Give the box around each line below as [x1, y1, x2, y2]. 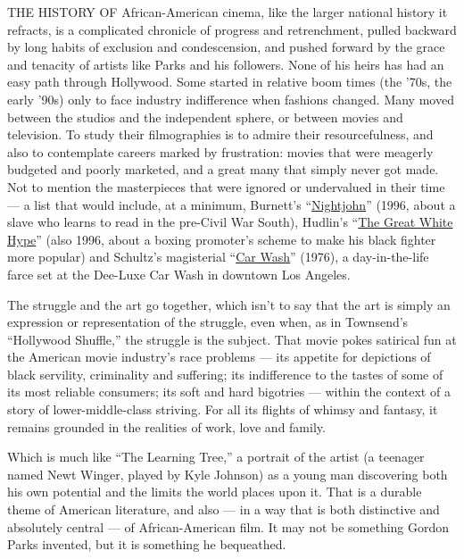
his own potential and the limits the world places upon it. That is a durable [7, 482, 422, 501]
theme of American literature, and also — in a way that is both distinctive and [7, 500, 440, 519]
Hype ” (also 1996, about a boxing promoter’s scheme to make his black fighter [7, 229, 436, 248]
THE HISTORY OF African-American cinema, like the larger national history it [7, 3, 448, 21]
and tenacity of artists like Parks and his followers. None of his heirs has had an [7, 54, 444, 73]
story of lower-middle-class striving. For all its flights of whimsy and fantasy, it [7, 400, 438, 419]
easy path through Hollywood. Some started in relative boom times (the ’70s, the [7, 72, 452, 91]
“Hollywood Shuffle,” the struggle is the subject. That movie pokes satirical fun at [7, 330, 457, 348]
